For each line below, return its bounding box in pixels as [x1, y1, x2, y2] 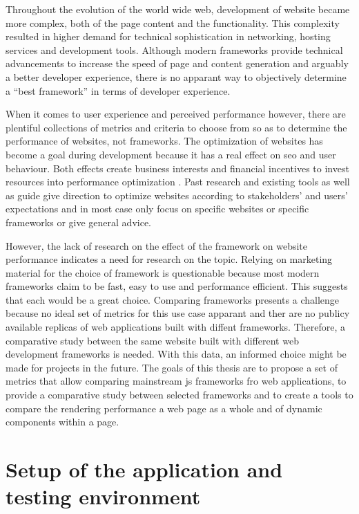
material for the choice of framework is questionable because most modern [6, 265, 320, 279]
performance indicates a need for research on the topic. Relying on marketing [6, 252, 333, 266]
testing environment [6, 482, 201, 511]
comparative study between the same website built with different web [6, 333, 299, 347]
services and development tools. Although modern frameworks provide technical [6, 42, 343, 57]
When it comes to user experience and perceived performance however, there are [6, 107, 346, 121]
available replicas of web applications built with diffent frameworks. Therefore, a [6, 320, 345, 334]
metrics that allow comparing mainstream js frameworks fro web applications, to [6, 374, 347, 388]
